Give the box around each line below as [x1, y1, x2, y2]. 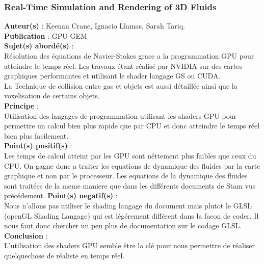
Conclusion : [4, 230, 48, 241]
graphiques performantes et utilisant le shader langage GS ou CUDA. [4, 70, 221, 81]
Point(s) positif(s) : [4, 140, 72, 151]
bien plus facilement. [4, 130, 69, 141]
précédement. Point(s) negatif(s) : [4, 190, 118, 201]
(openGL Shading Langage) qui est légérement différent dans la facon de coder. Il [4, 210, 259, 221]
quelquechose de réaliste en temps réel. [4, 250, 125, 260]
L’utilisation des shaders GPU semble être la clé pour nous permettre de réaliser [4, 240, 255, 251]
